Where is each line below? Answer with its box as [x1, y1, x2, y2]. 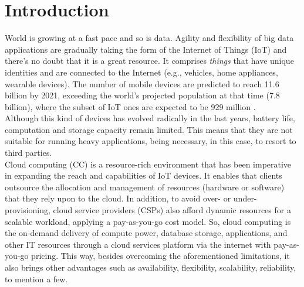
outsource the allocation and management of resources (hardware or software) [5, 180, 285, 193]
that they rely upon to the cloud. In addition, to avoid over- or [5, 192, 231, 204]
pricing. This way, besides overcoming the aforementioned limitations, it [31, 250, 290, 262]
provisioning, [5, 204, 50, 216]
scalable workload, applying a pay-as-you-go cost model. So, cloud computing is [5, 215, 291, 227]
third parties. [5, 146, 52, 159]
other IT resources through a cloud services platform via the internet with [5, 238, 271, 250]
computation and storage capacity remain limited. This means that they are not [5, 123, 293, 135]
